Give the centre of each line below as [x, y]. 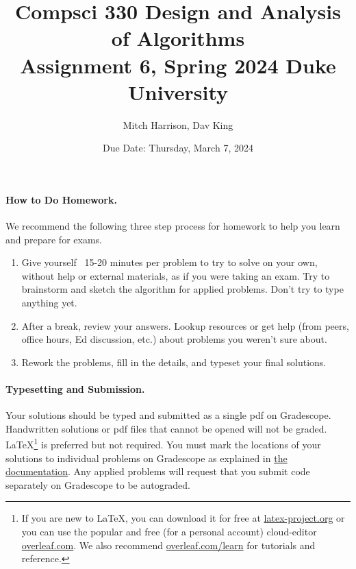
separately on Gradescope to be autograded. [98, 484]
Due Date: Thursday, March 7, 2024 [178, 148]
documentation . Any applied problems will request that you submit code [158, 471]
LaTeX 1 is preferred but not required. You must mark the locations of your [163, 444]
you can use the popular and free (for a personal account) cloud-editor [169, 532]
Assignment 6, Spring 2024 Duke [178, 65]
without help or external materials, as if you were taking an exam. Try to [176, 275]
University [178, 92]
